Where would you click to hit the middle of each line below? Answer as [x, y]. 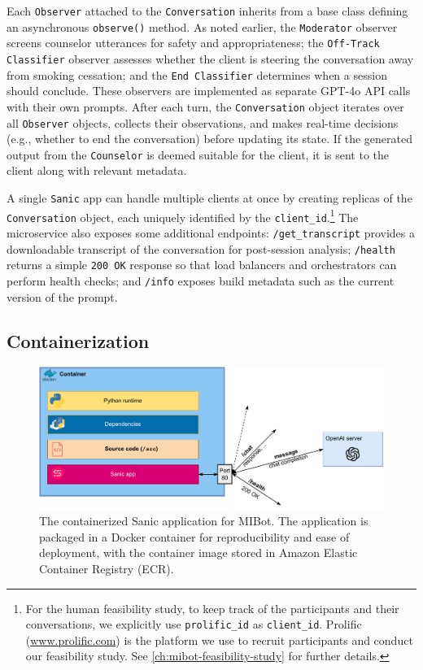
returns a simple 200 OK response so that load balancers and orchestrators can [202, 265]
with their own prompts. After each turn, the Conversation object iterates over [205, 106]
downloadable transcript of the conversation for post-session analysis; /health [201, 248]
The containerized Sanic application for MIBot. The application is [204, 521]
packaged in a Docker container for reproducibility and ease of [194, 536]
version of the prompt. [62, 296]
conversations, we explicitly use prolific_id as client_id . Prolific [194, 624]
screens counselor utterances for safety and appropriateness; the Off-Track [193, 43]
